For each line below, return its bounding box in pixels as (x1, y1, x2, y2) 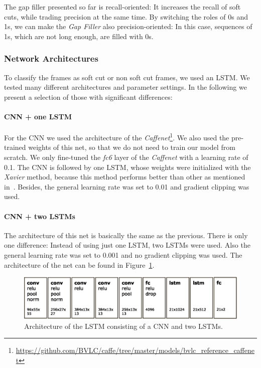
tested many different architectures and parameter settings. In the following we (4, 82, 247, 92)
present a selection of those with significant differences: (4, 91, 173, 102)
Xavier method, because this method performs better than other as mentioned (4, 171, 245, 182)
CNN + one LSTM (4, 111, 72, 121)
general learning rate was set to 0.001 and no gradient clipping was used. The (4, 249, 242, 260)
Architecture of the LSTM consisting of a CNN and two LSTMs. (24, 320, 223, 331)
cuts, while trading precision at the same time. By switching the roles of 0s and (4, 11, 248, 22)
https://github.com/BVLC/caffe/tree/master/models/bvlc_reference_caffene (16, 345, 254, 355)
